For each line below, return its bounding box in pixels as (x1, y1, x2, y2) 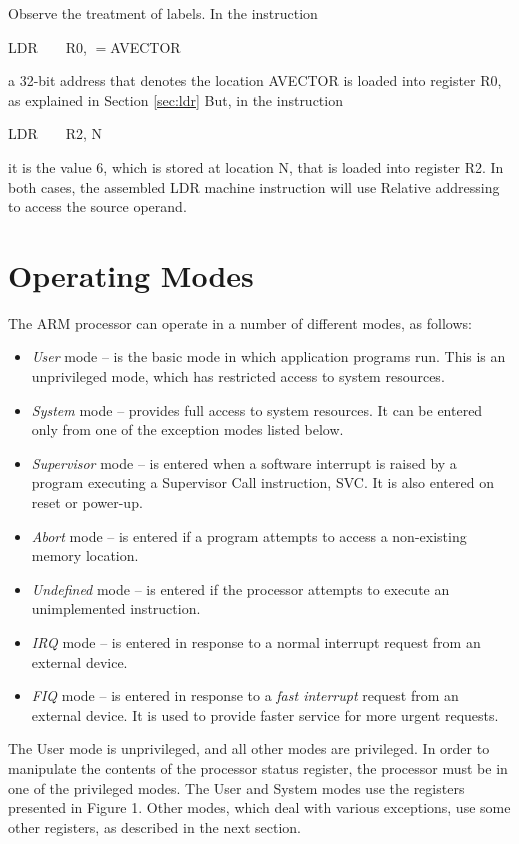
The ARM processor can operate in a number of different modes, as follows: (8, 312, 472, 333)
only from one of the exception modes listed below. (31, 419, 344, 440)
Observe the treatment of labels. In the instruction (8, 3, 318, 23)
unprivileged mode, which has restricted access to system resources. (31, 366, 445, 387)
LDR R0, (8, 36, 87, 57)
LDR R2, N (8, 123, 103, 144)
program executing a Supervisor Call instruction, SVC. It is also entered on (31, 472, 494, 493)
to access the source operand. (8, 196, 187, 217)
